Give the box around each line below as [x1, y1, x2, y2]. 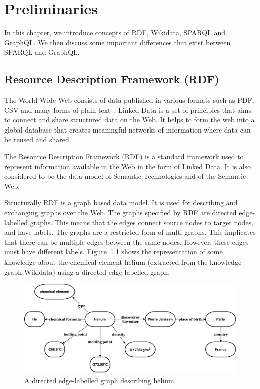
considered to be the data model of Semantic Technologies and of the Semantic [4, 171, 246, 181]
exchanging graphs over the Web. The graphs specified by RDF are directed [4, 207, 237, 218]
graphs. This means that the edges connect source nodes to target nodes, [30, 217, 254, 227]
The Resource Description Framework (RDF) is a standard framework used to [4, 151, 244, 162]
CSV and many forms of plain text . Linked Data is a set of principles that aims [4, 104, 251, 115]
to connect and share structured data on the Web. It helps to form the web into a [4, 114, 255, 125]
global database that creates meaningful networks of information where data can [4, 124, 251, 135]
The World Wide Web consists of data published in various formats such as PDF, [4, 95, 254, 105]
